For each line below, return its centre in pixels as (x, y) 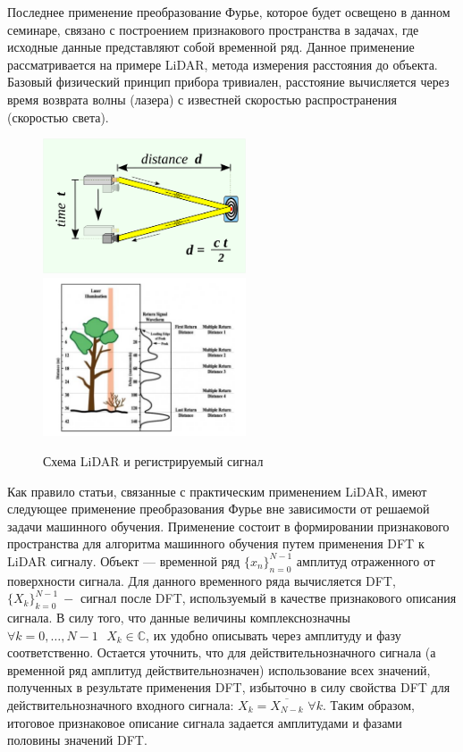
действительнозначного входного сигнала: (121, 705)
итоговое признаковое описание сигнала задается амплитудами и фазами (205, 722)
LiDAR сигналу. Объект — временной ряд (124, 560)
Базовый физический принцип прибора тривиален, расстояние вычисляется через (228, 82)
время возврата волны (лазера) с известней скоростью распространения (202, 99)
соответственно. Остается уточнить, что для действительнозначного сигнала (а (222, 652)
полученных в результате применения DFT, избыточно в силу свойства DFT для (229, 687)
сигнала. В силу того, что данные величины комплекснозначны (179, 618)
